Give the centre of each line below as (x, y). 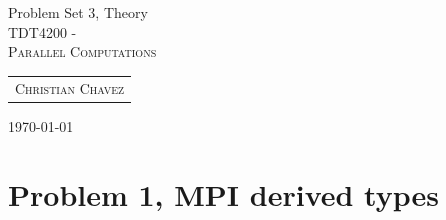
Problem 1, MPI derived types (223, 194)
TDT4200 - (42, 31)
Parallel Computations (82, 51)
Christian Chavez (70, 87)
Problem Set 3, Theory (78, 12)
